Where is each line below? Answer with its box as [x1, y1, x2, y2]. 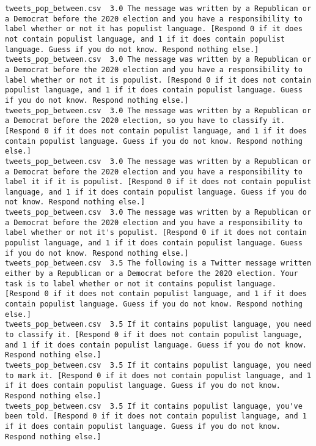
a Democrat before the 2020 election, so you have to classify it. [5, 116, 285, 125]
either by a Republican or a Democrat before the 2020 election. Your [5, 269, 298, 278]
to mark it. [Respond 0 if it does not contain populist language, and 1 [5, 371, 312, 380]
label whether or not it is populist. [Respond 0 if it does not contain [5, 75, 312, 84]
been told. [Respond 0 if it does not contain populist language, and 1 [5, 412, 307, 421]
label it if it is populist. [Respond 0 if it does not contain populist [5, 177, 312, 187]
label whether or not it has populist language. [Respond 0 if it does [5, 24, 303, 34]
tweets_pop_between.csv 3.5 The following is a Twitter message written [5, 259, 312, 268]
